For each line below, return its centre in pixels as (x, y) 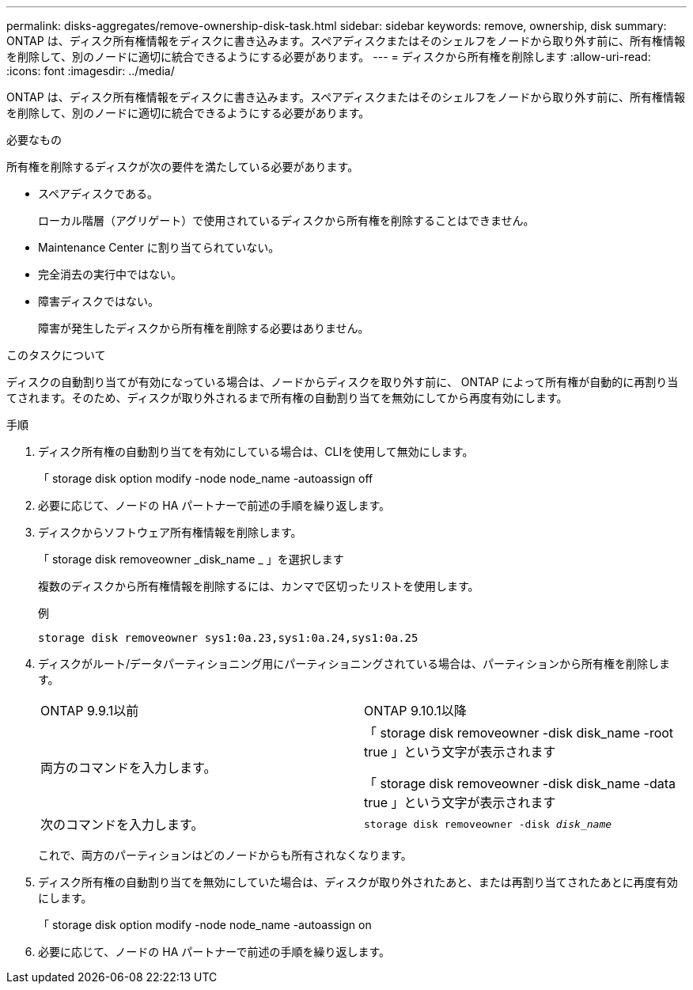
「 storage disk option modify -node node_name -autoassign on (205, 925)
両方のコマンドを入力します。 (129, 768)
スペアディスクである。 (98, 193)
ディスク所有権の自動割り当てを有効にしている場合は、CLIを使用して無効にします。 (256, 451)
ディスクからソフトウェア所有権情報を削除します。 (170, 532)
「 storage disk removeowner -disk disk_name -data (520, 783)
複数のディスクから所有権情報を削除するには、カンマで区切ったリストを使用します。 (259, 586)
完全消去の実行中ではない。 (110, 274)
